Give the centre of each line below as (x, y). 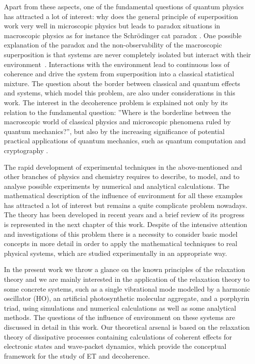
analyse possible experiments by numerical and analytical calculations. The (117, 186)
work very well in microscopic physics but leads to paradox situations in (112, 26)
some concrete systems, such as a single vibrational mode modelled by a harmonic (127, 288)
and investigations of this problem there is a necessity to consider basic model (121, 234)
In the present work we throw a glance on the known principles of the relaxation (125, 269)
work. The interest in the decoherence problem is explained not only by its (116, 102)
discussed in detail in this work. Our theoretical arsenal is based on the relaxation (127, 327)
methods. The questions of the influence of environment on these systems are (120, 317)
